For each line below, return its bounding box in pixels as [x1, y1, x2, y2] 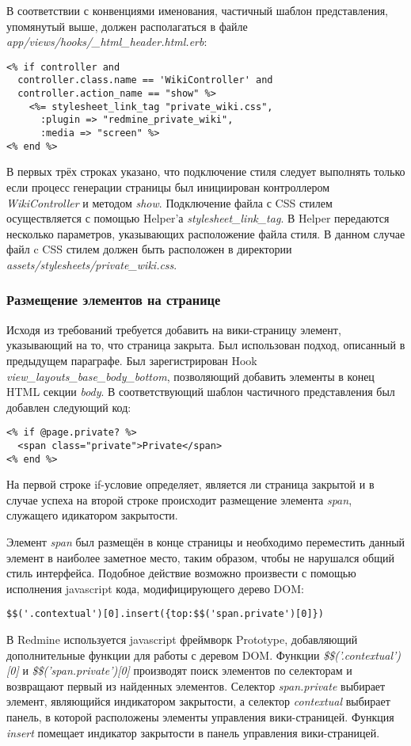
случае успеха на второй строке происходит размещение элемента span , [6, 491, 352, 508]
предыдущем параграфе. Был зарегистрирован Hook [6, 352, 257, 368]
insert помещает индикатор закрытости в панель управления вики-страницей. [6, 724, 380, 740]
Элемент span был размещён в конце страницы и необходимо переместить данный [6, 534, 405, 550]
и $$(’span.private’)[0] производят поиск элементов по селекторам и [22, 662, 352, 679]
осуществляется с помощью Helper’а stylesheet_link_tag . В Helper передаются [6, 210, 390, 226]
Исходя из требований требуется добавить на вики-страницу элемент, [6, 321, 341, 337]
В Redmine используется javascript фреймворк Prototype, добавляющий [6, 631, 358, 648]
